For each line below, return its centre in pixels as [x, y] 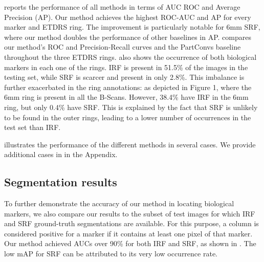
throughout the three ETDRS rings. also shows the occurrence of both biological [130, 57]
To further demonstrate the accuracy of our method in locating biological [119, 203]
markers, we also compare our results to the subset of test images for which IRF [130, 213]
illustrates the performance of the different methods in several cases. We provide [130, 144]
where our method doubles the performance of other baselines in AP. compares [128, 37]
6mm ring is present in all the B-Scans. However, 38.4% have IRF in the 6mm [126, 97]
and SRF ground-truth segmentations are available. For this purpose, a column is [131, 223]
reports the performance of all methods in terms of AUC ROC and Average [122, 7]
